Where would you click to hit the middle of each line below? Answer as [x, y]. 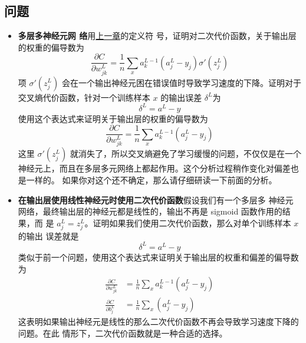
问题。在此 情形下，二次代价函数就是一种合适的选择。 [123, 333]
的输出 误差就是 [48, 235]
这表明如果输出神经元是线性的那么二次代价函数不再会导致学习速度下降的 [158, 321]
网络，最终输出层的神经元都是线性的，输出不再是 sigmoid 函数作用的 [150, 211]
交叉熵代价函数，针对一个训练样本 [84, 97]
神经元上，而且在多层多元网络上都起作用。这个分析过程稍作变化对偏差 [154, 168]
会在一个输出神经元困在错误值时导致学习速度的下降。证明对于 [181, 82]
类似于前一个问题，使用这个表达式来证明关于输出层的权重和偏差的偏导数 [158, 257]
